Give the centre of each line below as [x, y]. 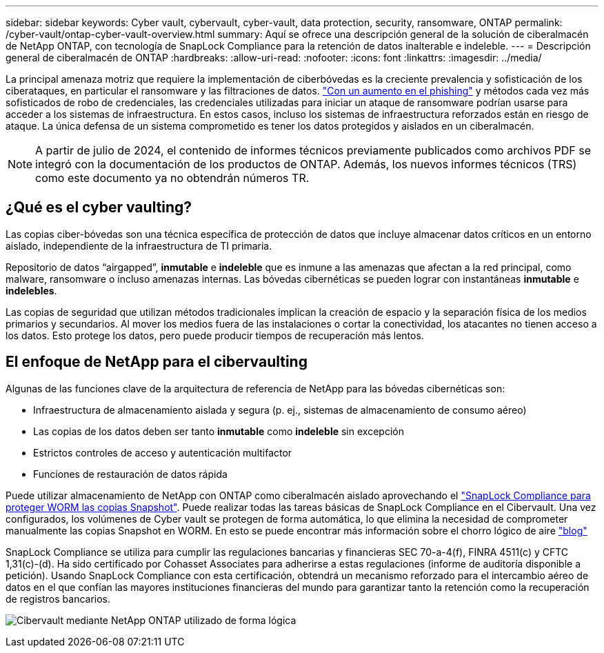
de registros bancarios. [58, 599]
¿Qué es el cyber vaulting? [99, 208]
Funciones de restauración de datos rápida [130, 474]
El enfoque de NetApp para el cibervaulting [157, 362]
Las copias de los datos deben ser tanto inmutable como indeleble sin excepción [219, 431]
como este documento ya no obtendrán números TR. [172, 178]
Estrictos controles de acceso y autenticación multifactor [163, 452]
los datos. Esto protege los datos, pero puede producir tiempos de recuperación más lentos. [215, 335]
